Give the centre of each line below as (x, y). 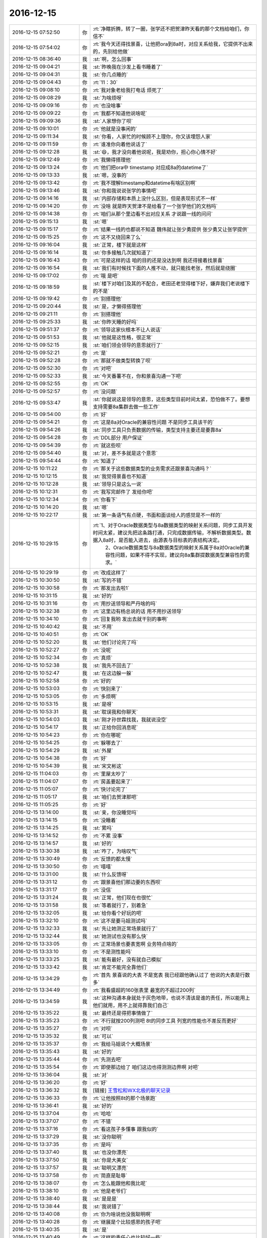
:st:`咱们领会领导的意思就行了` (128, 345)
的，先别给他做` (111, 51)
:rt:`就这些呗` (108, 445)
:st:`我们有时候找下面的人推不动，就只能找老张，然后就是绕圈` (165, 268)
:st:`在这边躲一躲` (113, 673)
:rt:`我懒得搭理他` (112, 159)
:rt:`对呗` (103, 1029)
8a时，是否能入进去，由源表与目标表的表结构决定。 (162, 540)
